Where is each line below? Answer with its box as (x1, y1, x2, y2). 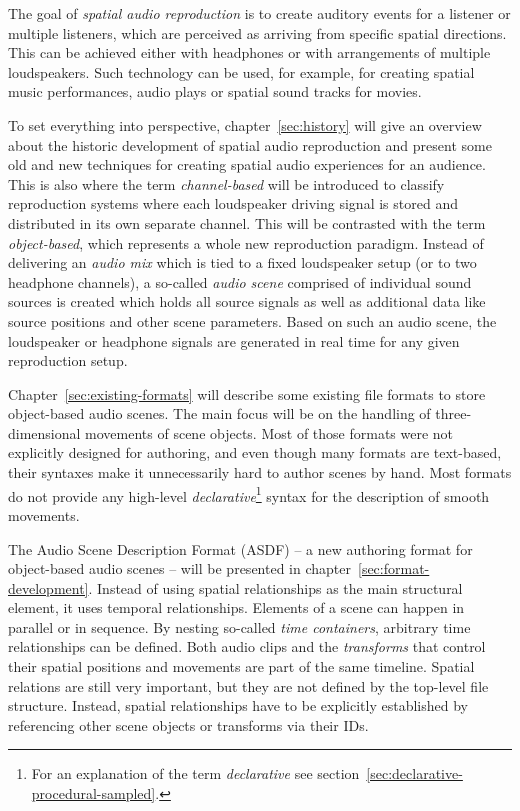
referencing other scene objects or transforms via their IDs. (8, 714, 369, 735)
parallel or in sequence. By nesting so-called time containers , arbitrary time (8, 616, 471, 637)
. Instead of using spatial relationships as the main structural (88, 577, 463, 598)
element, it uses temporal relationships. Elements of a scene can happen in (8, 597, 465, 618)
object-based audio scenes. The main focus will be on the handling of (8, 403, 431, 424)
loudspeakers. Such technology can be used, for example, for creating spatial (8, 61, 475, 82)
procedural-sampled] (31, 783, 156, 804)
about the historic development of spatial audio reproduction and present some (8, 134, 492, 155)
